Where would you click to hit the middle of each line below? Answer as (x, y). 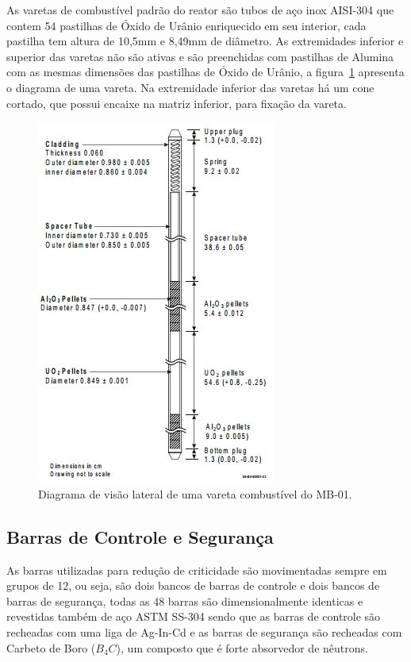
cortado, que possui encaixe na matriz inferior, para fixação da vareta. (177, 103)
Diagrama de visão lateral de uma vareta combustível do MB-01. (195, 493)
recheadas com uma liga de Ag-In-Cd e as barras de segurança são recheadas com (204, 631)
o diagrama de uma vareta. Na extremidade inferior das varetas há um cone (190, 87)
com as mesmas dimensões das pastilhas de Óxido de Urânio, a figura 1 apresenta (205, 72)
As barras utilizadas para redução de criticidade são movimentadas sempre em (197, 570)
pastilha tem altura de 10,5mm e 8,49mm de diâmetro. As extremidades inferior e (205, 41)
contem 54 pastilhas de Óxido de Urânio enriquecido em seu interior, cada (186, 25)
